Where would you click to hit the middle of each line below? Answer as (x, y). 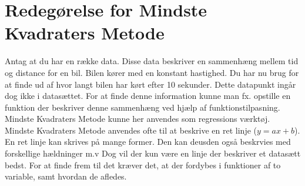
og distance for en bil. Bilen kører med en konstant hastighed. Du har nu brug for (152, 72)
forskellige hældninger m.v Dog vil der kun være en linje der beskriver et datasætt (153, 153)
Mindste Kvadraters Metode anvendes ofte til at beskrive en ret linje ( (131, 130)
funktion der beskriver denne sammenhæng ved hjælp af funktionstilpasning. (143, 107)
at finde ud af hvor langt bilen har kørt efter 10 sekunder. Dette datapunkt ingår (150, 84)
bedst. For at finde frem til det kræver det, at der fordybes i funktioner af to (143, 165)
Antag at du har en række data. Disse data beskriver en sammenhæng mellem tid (152, 61)
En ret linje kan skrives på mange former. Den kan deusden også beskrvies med (148, 142)
